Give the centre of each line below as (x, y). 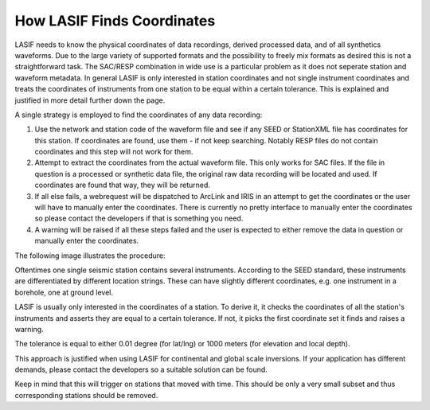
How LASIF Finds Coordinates (115, 21)
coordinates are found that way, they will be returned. (123, 185)
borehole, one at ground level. (64, 292)
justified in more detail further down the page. (90, 100)
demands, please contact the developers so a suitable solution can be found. (141, 369)
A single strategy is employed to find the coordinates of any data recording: (139, 115)
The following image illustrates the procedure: (90, 256)
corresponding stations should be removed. (86, 395)
